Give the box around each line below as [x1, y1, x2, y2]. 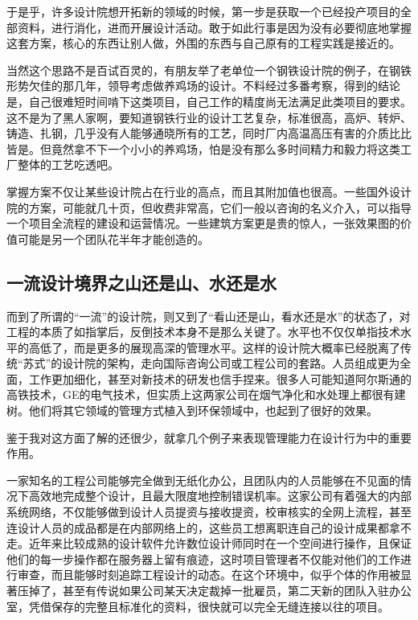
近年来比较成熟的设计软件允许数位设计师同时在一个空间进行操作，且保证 [28, 535, 412, 552]
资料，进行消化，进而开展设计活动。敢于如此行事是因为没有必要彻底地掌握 [17, 18, 412, 35]
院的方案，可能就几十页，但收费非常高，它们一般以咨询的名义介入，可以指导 [6, 199, 412, 216]
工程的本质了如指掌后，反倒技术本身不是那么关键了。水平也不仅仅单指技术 [6, 323, 400, 340]
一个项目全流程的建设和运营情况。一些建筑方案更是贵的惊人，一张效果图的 [6, 215, 400, 232]
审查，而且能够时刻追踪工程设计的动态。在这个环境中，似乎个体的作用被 [17, 566, 400, 583]
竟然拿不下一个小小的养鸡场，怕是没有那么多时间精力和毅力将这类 [51, 140, 400, 157]
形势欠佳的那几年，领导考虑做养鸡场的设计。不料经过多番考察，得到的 [6, 77, 378, 94]
